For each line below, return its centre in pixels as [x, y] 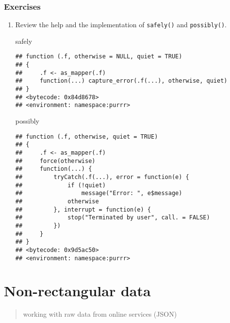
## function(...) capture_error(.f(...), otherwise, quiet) [121, 81]
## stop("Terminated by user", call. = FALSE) [113, 218]
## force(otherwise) [55, 161]
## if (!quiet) [60, 185]
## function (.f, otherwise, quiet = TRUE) [87, 136]
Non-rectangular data [77, 291]
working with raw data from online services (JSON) [100, 314]
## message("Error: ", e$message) [99, 193]
